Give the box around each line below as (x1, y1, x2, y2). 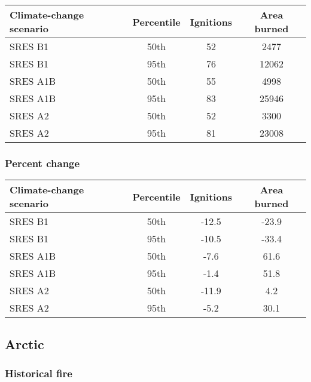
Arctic (5, 334, 44, 353)
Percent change (5, 155, 80, 170)
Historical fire (5, 365, 72, 380)
